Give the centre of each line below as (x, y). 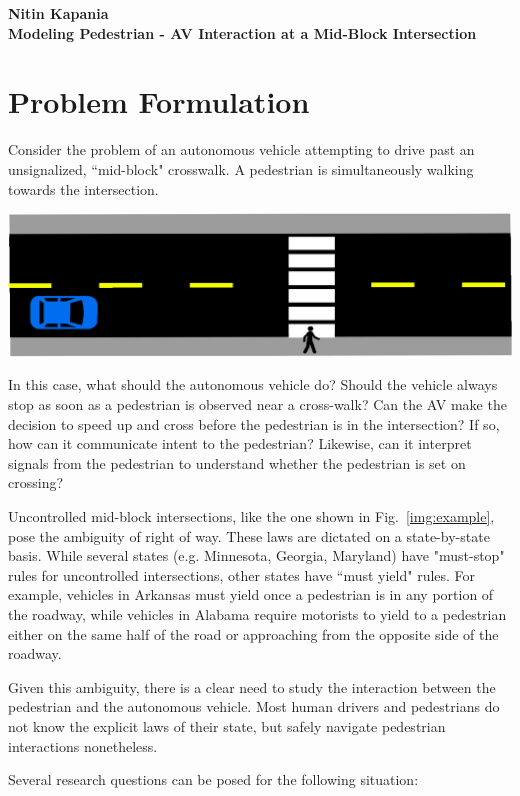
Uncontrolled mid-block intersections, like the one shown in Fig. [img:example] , (251, 515)
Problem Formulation (159, 101)
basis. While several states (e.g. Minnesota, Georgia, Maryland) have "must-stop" (256, 555)
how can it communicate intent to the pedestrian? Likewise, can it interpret (240, 443)
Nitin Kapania (58, 13)
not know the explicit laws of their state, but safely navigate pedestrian (227, 725)
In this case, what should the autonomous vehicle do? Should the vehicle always (253, 384)
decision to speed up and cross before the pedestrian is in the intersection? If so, (254, 423)
